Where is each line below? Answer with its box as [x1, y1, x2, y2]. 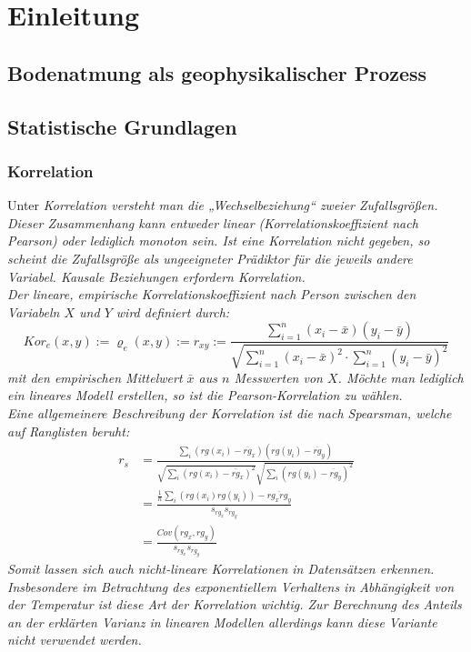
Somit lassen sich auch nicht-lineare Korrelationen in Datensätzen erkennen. [7, 558, 435, 577]
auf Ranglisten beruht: [7, 421, 130, 440]
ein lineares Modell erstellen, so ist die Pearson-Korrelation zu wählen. [7, 386, 403, 405]
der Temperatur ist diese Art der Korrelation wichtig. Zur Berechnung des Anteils [7, 595, 462, 614]
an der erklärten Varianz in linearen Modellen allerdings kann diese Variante [7, 612, 437, 631]
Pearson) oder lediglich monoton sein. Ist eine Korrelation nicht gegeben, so [7, 231, 430, 250]
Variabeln [7, 302, 60, 321]
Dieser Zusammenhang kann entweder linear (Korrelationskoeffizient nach [7, 213, 418, 232]
